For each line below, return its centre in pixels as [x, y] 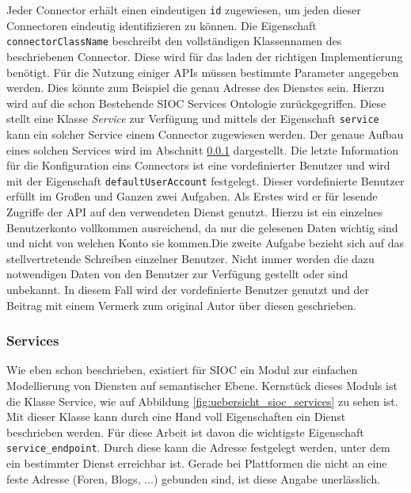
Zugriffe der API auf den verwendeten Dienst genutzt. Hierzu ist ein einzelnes [195, 211]
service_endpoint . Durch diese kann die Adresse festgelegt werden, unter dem [198, 447]
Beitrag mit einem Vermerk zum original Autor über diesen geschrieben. [181, 305]
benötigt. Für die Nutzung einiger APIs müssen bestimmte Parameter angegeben [203, 72]
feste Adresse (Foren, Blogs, [74, 478]
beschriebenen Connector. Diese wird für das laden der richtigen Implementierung [205, 56]
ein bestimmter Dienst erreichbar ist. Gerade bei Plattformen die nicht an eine [197, 462]
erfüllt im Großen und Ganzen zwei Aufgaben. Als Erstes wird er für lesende [192, 196]
